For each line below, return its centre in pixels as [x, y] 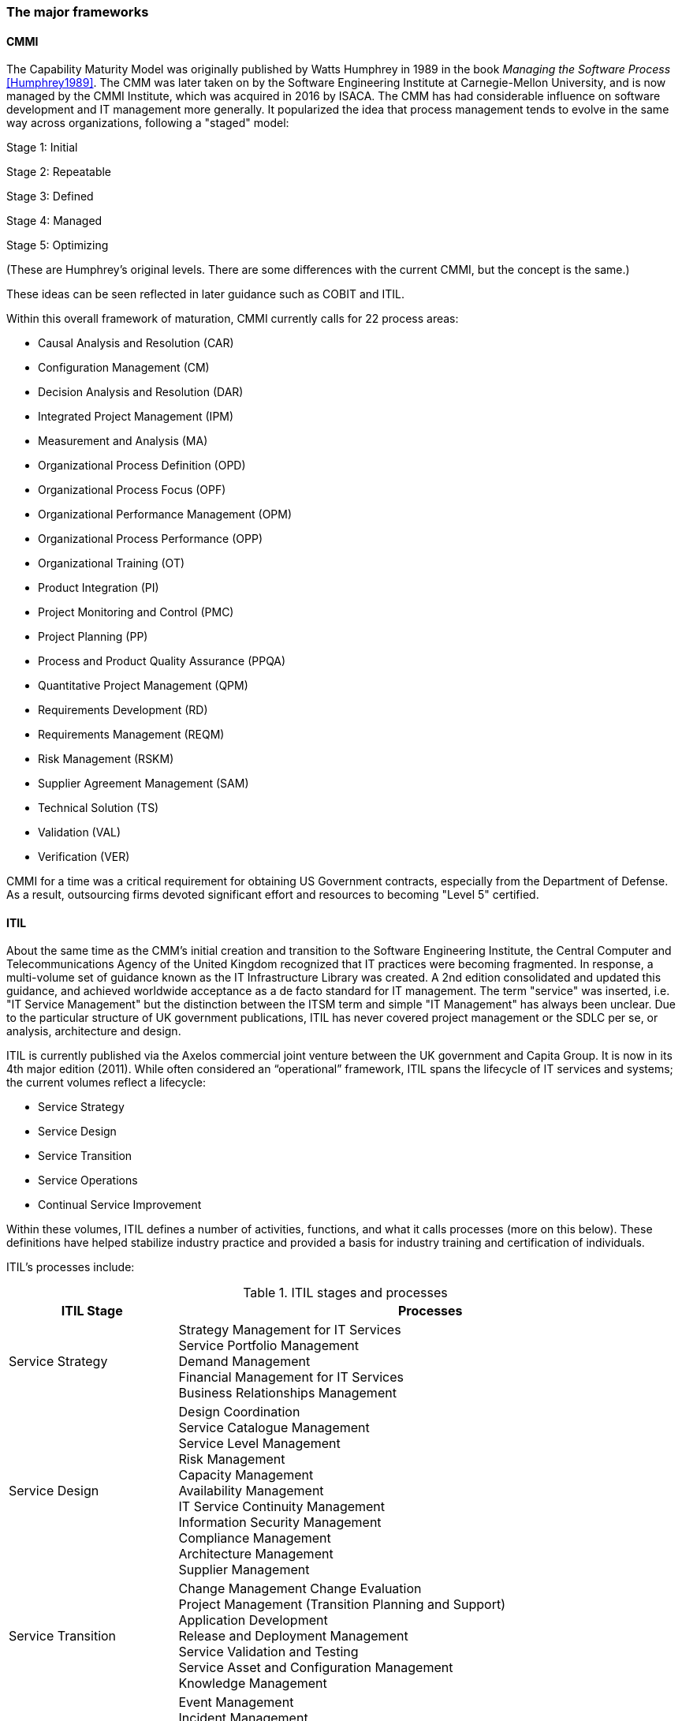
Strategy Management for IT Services [290, 1330]
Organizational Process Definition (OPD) [142, 466]
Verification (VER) [84, 857]
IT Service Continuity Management [282, 1507]
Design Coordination [239, 1412]
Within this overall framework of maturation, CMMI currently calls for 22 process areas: [233, 319]
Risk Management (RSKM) [106, 759]
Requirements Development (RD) [123, 710]
